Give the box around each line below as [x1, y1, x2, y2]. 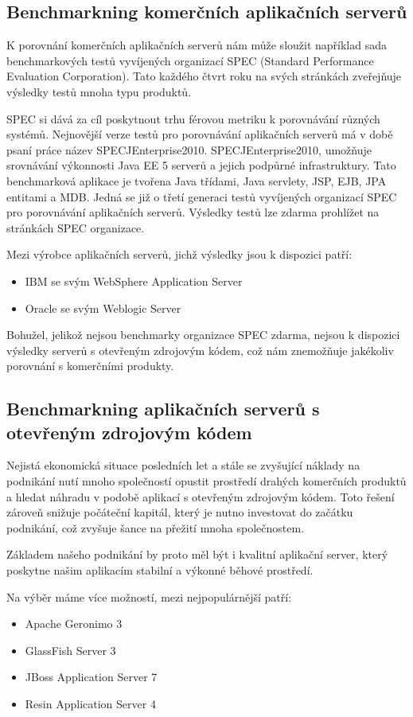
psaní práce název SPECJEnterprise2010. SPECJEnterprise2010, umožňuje [6, 141, 372, 158]
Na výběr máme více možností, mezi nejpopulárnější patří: [6, 588, 292, 605]
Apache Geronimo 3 [25, 615, 123, 632]
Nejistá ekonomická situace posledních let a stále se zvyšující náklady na [6, 457, 360, 473]
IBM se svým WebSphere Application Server [25, 272, 243, 289]
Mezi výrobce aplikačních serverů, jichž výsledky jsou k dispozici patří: [6, 246, 353, 263]
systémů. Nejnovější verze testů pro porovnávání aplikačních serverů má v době [6, 126, 393, 142]
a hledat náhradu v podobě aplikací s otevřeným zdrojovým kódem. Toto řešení [6, 488, 395, 505]
